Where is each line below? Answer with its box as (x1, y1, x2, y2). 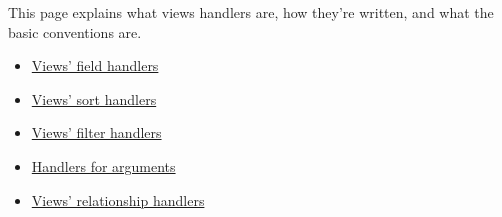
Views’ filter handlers (31, 122, 162, 143)
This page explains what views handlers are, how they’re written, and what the (8, 2, 494, 22)
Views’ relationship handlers (31, 189, 205, 210)
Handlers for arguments (31, 155, 176, 176)
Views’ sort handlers (31, 88, 157, 109)
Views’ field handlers (31, 55, 159, 76)
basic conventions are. (8, 21, 142, 42)
